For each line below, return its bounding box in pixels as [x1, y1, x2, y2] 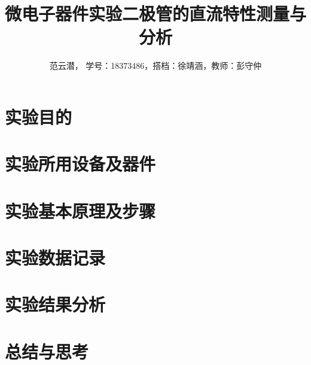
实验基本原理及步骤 [5, 198, 156, 223]
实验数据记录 [5, 245, 106, 270]
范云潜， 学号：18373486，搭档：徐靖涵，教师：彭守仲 [49, 59, 262, 72]
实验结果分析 [5, 292, 106, 317]
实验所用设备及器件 [5, 151, 156, 176]
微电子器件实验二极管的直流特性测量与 [5, 1, 307, 26]
